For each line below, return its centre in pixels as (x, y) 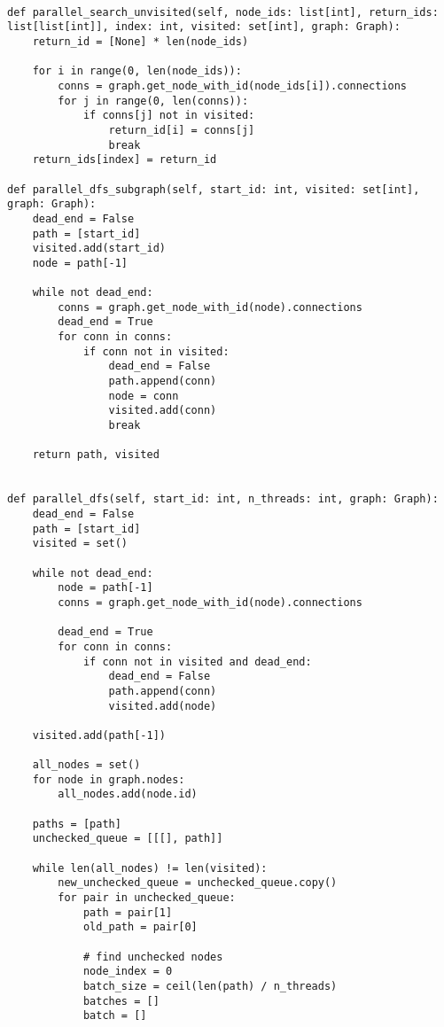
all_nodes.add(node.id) (128, 794)
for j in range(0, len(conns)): (153, 101)
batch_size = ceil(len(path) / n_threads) (210, 986)
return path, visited (96, 455)
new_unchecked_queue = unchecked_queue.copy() (198, 883)
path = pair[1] (128, 912)
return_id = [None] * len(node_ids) (140, 41)
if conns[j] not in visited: (169, 116)
